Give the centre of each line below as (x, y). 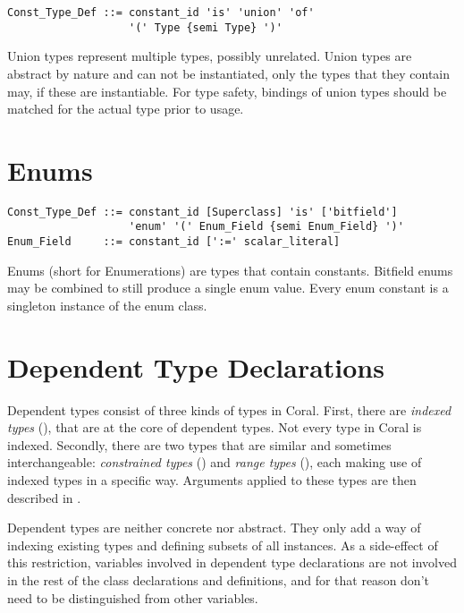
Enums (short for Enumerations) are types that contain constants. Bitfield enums (230, 270)
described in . (44, 497)
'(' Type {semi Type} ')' (206, 27)
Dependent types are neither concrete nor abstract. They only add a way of (214, 528)
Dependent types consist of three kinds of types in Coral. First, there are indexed (229, 409)
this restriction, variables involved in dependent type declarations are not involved (232, 562)
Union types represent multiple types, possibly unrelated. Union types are (210, 56)
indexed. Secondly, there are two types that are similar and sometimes (199, 444)
